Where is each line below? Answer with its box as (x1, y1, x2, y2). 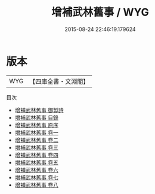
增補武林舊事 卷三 (14, 144, 58, 151)
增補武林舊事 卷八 (14, 181, 58, 189)
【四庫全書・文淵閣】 (29, 77, 89, 86)
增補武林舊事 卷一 (14, 129, 58, 136)
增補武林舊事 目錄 (14, 114, 58, 121)
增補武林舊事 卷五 (14, 159, 58, 166)
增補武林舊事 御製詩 (14, 106, 64, 114)
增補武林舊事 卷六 (14, 166, 58, 174)
